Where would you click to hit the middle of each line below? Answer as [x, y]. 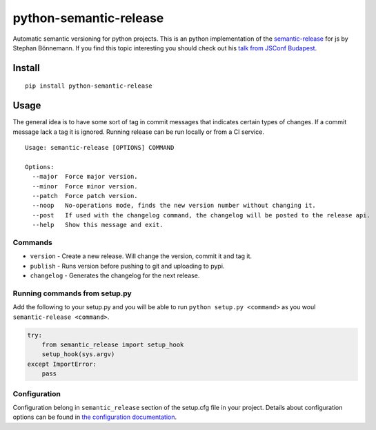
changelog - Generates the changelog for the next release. [115, 275]
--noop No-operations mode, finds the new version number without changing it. [174, 206]
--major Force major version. [85, 177]
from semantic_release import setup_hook [113, 344]
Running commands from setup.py [72, 293]
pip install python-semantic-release [89, 86]
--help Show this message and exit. [98, 225]
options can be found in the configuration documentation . [95, 417]
